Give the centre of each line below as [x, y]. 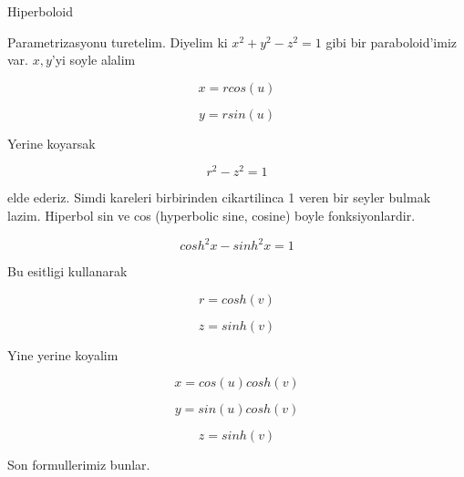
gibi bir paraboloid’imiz [392, 41]
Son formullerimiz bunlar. [79, 465]
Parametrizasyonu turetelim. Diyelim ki [118, 41]
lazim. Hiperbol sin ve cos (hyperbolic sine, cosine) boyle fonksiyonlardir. [211, 216]
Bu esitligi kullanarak [67, 271]
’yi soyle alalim [93, 60]
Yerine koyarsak [52, 143]
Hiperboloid [41, 11]
